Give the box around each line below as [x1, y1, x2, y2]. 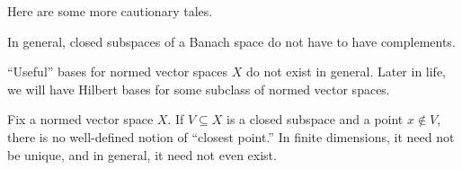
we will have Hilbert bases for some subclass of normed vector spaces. [7, 79, 390, 98]
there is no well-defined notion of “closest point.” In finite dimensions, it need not [7, 127, 455, 146]
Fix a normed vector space [7, 110, 154, 129]
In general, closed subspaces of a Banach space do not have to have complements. [7, 31, 456, 50]
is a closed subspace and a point [227, 110, 404, 129]
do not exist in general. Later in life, [245, 62, 447, 81]
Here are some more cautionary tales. [7, 2, 213, 20]
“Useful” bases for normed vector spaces [7, 62, 228, 81]
